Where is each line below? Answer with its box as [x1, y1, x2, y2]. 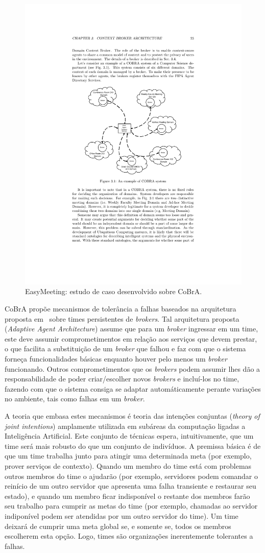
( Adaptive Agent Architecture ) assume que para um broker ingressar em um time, [5, 323, 258, 334]
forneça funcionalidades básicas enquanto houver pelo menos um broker [5, 353, 227, 364]
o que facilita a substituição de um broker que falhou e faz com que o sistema [5, 343, 246, 354]
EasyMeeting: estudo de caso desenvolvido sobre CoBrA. [25, 286, 202, 297]
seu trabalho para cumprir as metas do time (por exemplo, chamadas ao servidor [5, 500, 258, 511]
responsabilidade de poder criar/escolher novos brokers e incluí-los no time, [5, 373, 239, 384]
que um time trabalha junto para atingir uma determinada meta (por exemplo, [5, 450, 252, 461]
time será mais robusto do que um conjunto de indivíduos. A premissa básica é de [5, 440, 261, 451]
